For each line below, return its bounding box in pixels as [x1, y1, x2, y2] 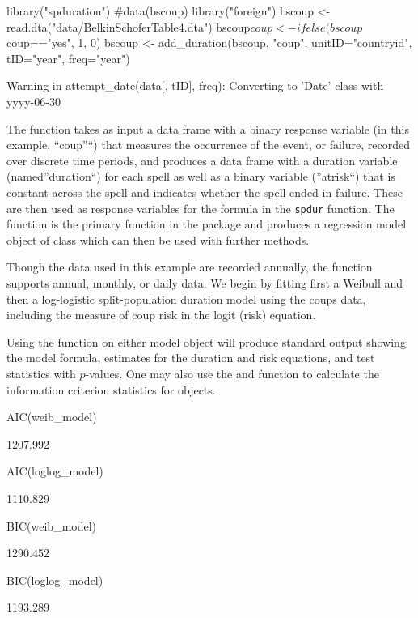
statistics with [6, 364, 76, 381]
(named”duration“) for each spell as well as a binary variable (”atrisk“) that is [6, 168, 395, 185]
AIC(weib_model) [6, 408, 97, 425]
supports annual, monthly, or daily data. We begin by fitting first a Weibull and [6, 274, 403, 291]
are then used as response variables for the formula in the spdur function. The [6, 199, 395, 216]
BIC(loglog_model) [6, 571, 103, 588]
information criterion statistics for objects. [6, 381, 216, 398]
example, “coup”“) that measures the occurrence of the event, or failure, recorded [6, 136, 410, 153]
